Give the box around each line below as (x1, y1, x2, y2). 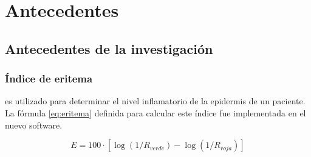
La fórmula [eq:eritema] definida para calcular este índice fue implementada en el (5, 106, 306, 119)
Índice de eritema (5, 71, 93, 86)
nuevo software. (5, 118, 63, 131)
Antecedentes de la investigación (5, 39, 213, 58)
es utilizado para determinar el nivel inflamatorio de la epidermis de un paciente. (5, 95, 306, 107)
